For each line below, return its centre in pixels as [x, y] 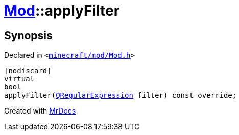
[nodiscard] [28, 71]
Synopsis [28, 35]
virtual [19, 79]
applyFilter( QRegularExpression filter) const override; [121, 95]
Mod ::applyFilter [62, 11]
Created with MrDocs [40, 111]
